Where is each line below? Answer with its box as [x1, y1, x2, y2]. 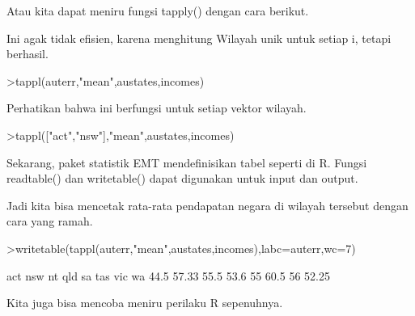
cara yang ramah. [6, 213, 93, 230]
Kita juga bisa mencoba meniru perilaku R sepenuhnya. [6, 294, 283, 311]
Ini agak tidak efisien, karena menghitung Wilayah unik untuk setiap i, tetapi [6, 29, 392, 46]
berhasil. [6, 45, 49, 62]
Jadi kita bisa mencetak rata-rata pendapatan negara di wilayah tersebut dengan [6, 196, 409, 213]
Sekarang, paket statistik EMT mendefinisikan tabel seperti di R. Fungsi [6, 154, 367, 171]
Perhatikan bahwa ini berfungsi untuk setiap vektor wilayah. [6, 99, 307, 116]
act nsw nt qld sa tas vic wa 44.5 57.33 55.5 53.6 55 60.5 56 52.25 [6, 267, 330, 284]
